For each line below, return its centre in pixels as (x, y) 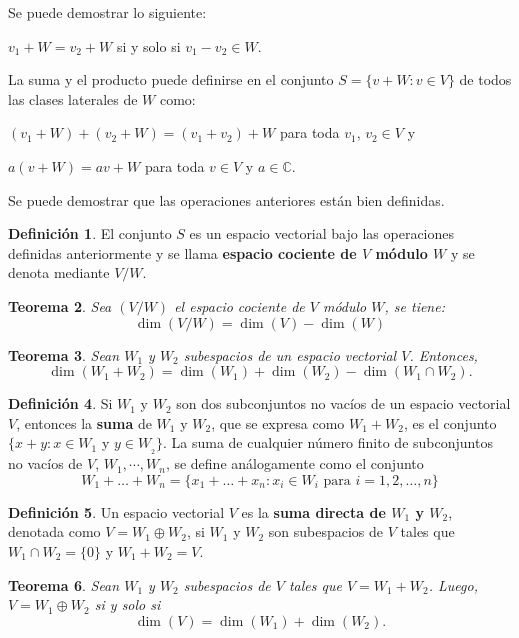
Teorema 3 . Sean (64, 354)
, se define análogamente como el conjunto (294, 463)
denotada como (54, 531)
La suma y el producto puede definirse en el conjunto (171, 79)
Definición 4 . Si (60, 403)
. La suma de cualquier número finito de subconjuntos (328, 442)
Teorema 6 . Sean (64, 584)
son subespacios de (326, 531)
